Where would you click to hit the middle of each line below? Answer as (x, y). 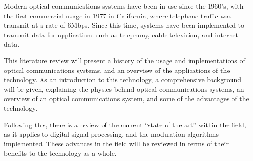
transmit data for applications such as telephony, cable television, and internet (121, 34)
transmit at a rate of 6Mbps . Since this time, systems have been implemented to (124, 25)
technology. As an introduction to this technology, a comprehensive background (123, 80)
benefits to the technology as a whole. (60, 153)
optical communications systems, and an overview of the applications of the (117, 70)
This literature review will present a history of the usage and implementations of (125, 60)
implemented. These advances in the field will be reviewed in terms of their (116, 143)
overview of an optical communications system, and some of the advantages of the (126, 98)
